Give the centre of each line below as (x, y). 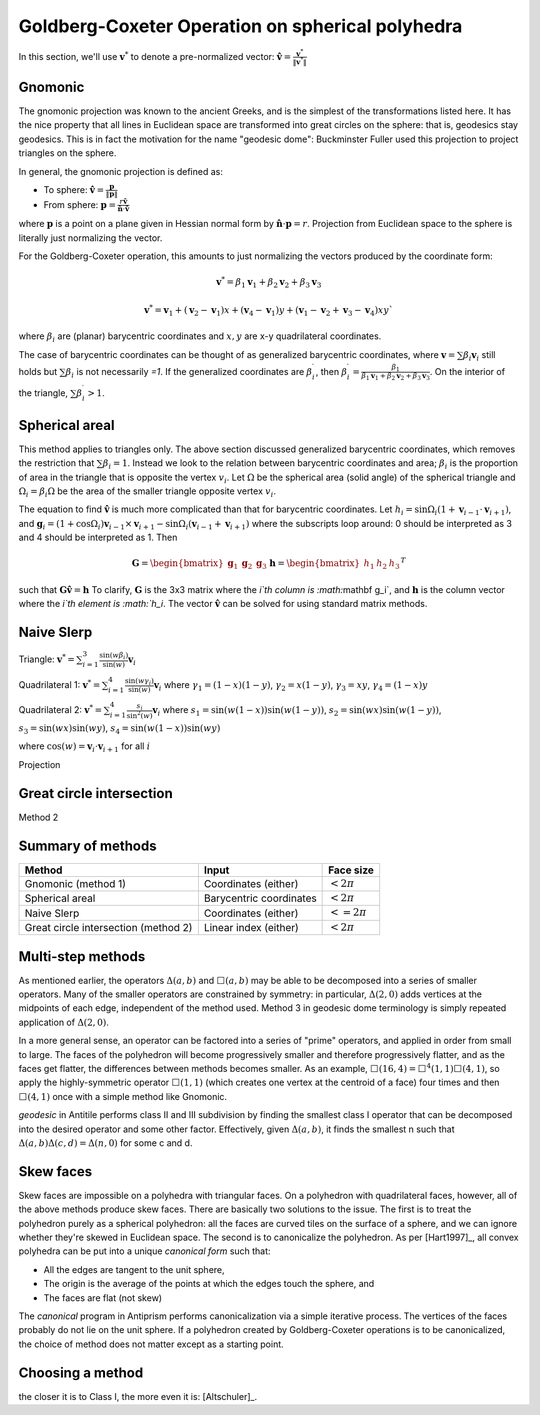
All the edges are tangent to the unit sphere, (134, 1269)
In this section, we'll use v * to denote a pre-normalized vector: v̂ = (155, 56)
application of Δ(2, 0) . (64, 1022)
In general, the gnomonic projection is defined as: (121, 171)
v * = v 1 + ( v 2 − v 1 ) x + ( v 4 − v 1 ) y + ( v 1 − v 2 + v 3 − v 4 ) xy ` (268, 310)
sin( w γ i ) (140, 681)
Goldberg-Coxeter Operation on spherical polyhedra (240, 26)
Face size (351, 870)
